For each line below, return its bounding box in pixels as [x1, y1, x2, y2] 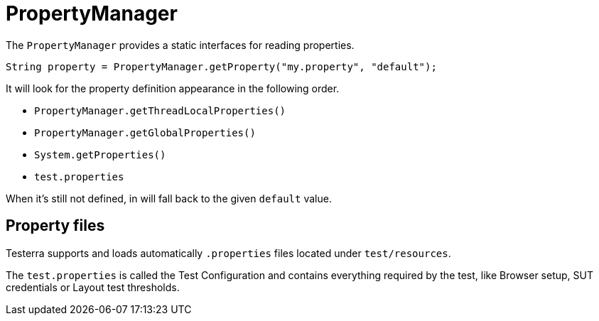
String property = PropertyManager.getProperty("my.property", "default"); [6, 60, 437, 72]
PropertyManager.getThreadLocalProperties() [34, 104, 286, 116]
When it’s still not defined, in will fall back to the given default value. [6, 192, 332, 205]
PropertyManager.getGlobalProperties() [34, 126, 256, 138]
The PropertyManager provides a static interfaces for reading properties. [6, 38, 355, 51]
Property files [6, 217, 105, 235]
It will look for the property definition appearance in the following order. [6, 82, 340, 94]
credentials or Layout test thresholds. [6, 281, 180, 293]
